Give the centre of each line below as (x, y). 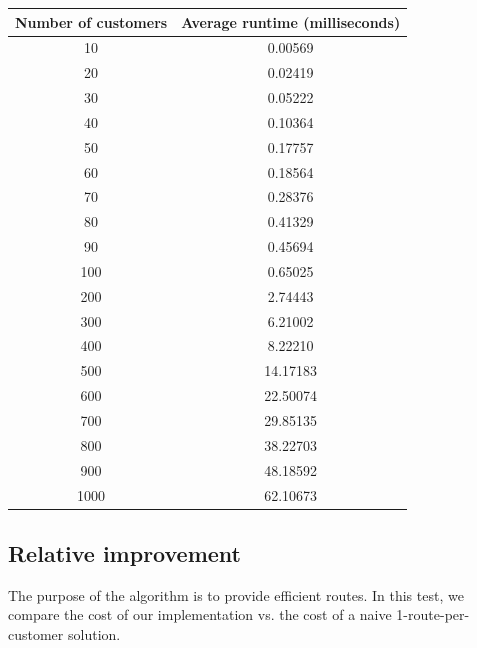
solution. (94, 634)
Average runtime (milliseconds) (291, 21)
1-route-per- (433, 614)
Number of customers (91, 21)
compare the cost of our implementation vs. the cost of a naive (200, 614)
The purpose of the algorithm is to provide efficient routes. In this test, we (236, 594)
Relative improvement (124, 553)
